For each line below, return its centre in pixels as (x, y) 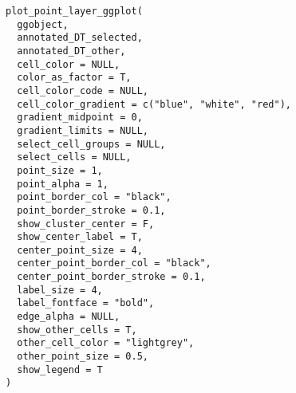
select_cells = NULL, (74, 157)
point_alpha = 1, (63, 184)
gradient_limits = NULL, (83, 130)
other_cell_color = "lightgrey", (106, 343)
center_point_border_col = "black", (114, 263)
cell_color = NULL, (69, 64)
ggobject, (43, 24)
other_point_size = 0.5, (83, 357)
